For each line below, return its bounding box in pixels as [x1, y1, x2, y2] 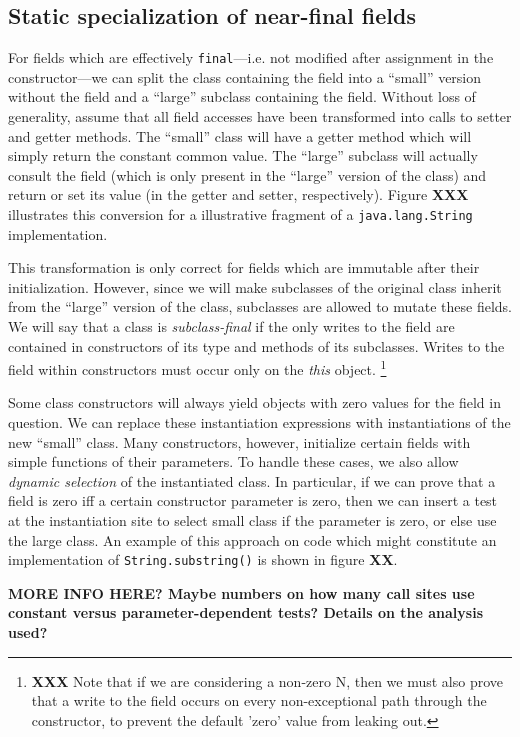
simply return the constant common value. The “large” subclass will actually [8, 145, 478, 166]
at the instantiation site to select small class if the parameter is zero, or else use [8, 510, 497, 531]
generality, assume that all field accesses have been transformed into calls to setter [8, 106, 512, 127]
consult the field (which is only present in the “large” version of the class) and [8, 164, 487, 185]
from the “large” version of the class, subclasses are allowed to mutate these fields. [8, 296, 512, 317]
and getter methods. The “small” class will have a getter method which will [8, 125, 472, 146]
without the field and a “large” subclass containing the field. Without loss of [8, 86, 476, 107]
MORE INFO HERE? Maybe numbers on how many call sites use [8, 582, 475, 603]
